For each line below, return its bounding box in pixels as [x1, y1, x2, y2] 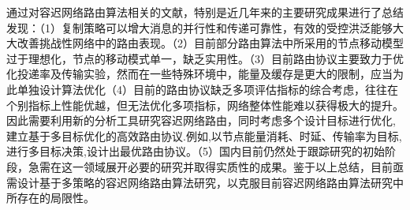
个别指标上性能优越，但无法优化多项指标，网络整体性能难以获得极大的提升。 [6, 96, 404, 113]
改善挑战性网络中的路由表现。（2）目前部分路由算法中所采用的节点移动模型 [17, 35, 404, 51]
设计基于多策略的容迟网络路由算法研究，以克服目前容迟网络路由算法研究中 [17, 174, 404, 190]
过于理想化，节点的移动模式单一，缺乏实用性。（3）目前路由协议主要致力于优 [6, 50, 404, 66]
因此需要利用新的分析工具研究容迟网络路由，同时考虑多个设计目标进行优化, [6, 112, 396, 129]
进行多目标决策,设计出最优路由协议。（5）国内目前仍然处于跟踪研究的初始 [6, 143, 385, 159]
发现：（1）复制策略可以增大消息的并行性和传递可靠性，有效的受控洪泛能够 [6, 19, 393, 36]
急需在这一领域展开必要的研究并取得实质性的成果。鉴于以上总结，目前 [28, 158, 393, 174]
